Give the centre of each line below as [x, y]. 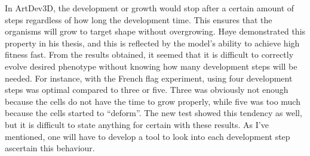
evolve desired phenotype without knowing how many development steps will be [151, 66]
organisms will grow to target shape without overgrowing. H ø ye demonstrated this [155, 31]
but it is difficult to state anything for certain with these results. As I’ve [137, 124]
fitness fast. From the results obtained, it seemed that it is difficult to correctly [149, 54]
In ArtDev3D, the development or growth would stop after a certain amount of [150, 8]
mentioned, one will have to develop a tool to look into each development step [148, 136]
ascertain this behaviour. [50, 148]
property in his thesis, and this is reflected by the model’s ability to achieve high [152, 43]
